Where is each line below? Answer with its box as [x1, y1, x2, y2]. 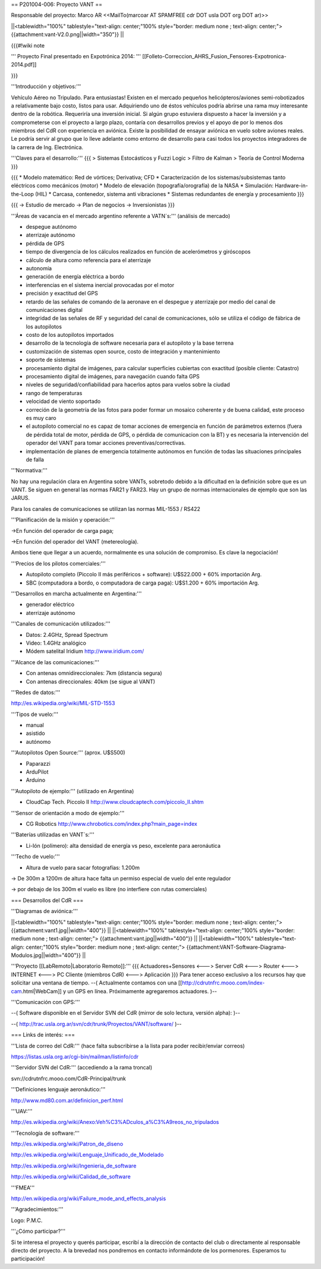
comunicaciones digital [26, 306, 83, 313]
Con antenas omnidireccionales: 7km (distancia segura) [26, 670, 163, 677]
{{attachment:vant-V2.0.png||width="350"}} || [11, 31, 124, 38]
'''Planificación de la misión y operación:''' [11, 516, 115, 523]
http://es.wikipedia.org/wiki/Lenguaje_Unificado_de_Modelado [11, 1151, 164, 1158]
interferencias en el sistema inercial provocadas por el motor [26, 281, 175, 288]
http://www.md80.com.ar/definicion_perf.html [11, 1097, 123, 1104]
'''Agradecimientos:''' [11, 1206, 64, 1213]
